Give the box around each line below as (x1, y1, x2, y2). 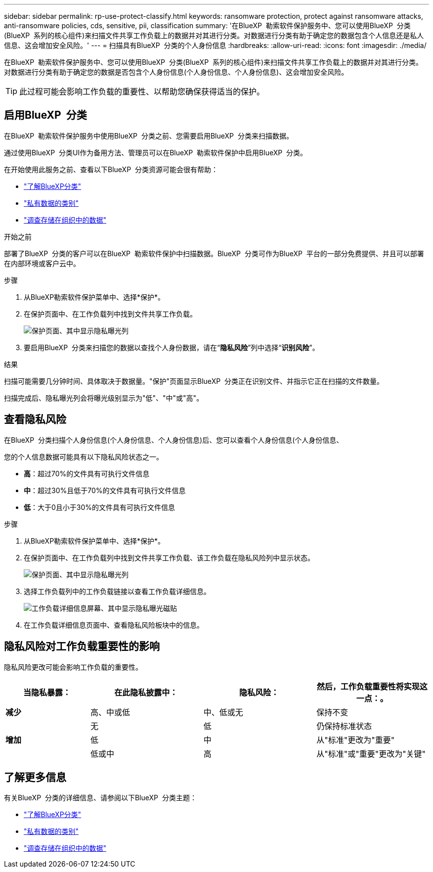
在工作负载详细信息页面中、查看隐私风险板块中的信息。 (24, 620, 204, 629)
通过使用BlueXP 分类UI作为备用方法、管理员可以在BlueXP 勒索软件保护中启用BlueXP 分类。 (4, 148, 307, 157)
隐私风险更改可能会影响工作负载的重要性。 (4, 662, 142, 671)
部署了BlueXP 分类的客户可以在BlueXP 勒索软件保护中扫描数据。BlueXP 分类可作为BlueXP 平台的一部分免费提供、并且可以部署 (4, 249, 424, 258)
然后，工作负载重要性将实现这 (316, 681, 428, 691)
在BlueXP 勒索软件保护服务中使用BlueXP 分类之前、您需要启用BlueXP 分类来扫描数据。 (4, 131, 293, 140)
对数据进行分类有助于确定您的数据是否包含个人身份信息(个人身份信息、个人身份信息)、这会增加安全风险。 (4, 68, 348, 76)
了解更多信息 (4, 771, 66, 783)
